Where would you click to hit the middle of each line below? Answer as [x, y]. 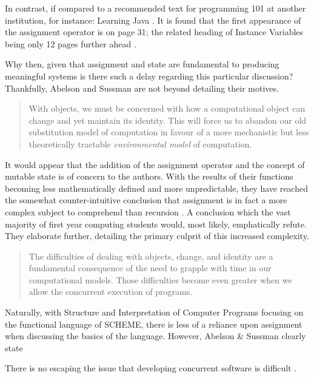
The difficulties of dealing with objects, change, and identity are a [151, 256]
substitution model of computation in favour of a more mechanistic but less [169, 132]
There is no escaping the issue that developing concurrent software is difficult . [151, 368]
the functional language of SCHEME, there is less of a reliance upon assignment [154, 324]
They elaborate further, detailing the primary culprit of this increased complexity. [157, 236]
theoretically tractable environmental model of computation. [140, 143]
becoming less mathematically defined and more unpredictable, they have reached [156, 188]
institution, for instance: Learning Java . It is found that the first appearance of [153, 20]
